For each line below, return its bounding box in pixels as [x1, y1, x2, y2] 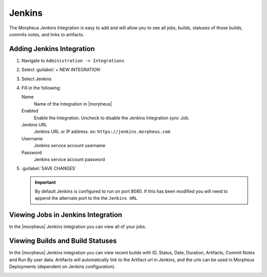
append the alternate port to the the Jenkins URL [35, 195, 138, 201]
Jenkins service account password [34, 156, 105, 162]
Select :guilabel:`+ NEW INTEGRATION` [21, 67, 101, 73]
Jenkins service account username [34, 143, 106, 149]
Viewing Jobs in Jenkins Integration [9, 211, 122, 219]
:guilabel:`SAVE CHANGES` [21, 166, 77, 171]
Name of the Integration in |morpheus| [34, 101, 112, 107]
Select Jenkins [21, 76, 52, 82]
